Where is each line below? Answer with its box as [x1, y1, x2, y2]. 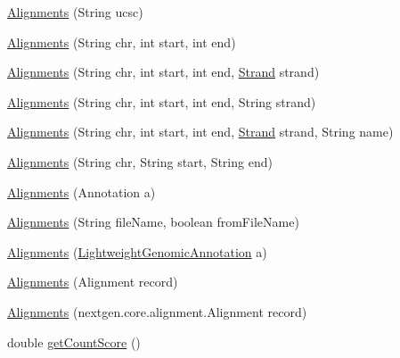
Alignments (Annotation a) [7, 182, 156, 201]
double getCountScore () [7, 332, 141, 351]
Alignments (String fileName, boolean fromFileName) [7, 212, 299, 231]
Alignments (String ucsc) [7, 3, 143, 21]
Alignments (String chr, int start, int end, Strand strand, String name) [7, 122, 394, 141]
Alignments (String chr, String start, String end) [7, 152, 273, 171]
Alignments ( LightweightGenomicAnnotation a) [7, 242, 267, 261]
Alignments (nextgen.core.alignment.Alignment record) [7, 302, 307, 321]
